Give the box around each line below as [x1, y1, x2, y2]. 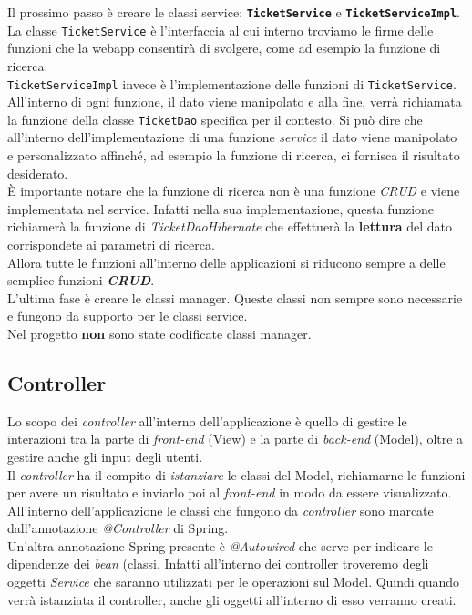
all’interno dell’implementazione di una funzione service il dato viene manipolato [7, 128, 457, 147]
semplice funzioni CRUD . [7, 271, 155, 290]
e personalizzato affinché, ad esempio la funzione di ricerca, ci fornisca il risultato [7, 146, 460, 164]
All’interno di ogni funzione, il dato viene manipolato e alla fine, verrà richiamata [7, 92, 462, 111]
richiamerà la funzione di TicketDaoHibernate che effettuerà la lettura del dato [7, 217, 453, 236]
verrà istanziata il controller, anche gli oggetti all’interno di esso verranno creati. [7, 589, 457, 609]
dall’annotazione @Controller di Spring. [7, 518, 229, 538]
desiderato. [7, 163, 68, 182]
